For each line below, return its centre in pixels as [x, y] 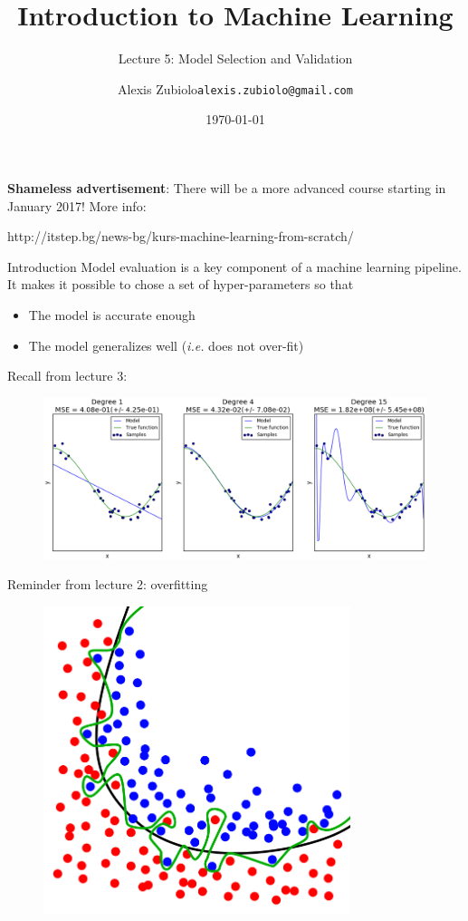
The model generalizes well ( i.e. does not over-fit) [166, 345]
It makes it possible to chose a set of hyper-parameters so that [181, 284]
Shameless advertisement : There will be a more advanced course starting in [227, 187]
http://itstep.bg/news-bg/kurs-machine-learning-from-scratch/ [181, 236]
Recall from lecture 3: [67, 376]
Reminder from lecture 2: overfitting [108, 584]
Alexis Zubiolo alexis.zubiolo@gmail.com [235, 88]
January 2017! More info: [77, 205]
